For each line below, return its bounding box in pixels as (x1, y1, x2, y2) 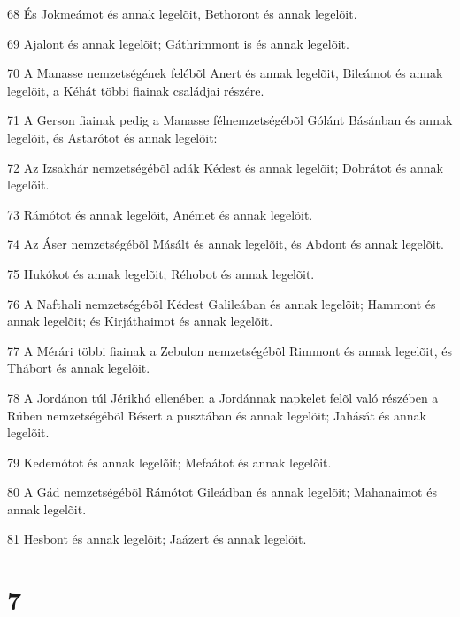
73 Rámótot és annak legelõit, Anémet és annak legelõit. (7, 204, 313, 223)
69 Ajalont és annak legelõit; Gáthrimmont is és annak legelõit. (7, 34, 349, 52)
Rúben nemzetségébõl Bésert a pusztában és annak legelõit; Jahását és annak (7, 405, 426, 424)
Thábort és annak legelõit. (7, 359, 150, 377)
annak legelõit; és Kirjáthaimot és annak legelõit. (7, 312, 273, 330)
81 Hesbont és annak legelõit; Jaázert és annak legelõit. (7, 529, 307, 548)
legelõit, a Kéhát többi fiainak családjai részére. (7, 81, 264, 99)
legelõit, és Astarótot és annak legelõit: (7, 127, 218, 146)
